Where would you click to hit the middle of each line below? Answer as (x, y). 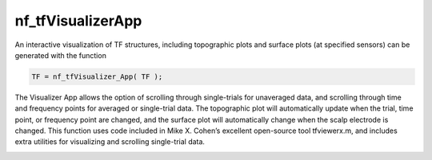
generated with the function (61, 55)
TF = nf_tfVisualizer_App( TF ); (97, 76)
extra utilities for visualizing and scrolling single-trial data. (110, 142)
